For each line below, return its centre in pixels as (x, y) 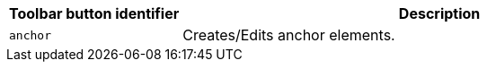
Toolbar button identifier (94, 13)
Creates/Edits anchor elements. (289, 35)
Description (439, 13)
